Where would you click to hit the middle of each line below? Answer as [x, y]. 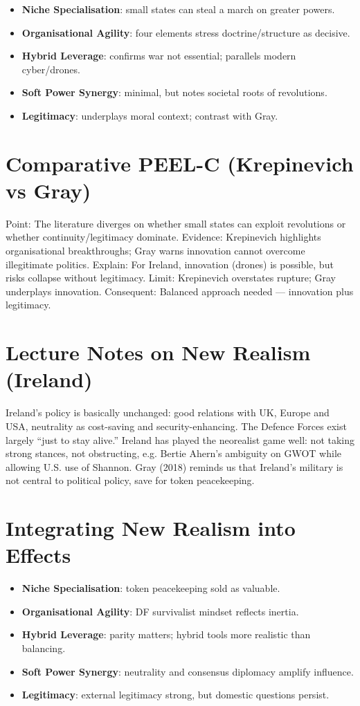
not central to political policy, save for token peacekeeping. [130, 480]
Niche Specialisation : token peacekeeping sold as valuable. [151, 588]
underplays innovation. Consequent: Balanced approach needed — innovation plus [180, 291]
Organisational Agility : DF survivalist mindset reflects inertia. [160, 611]
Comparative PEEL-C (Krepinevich [180, 163]
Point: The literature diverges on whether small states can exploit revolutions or [176, 223]
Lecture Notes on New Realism [158, 352]
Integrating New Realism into [151, 528]
